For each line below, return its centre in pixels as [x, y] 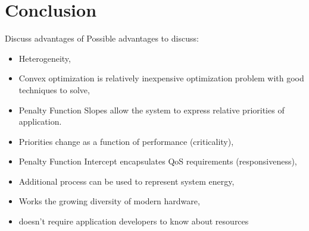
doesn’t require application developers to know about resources [134, 221]
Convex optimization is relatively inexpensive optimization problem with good [161, 78]
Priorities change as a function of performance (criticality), [126, 141]
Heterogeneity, [45, 58]
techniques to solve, [54, 89]
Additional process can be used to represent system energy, [127, 181]
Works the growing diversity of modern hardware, [109, 201]
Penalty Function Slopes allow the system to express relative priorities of [152, 110]
